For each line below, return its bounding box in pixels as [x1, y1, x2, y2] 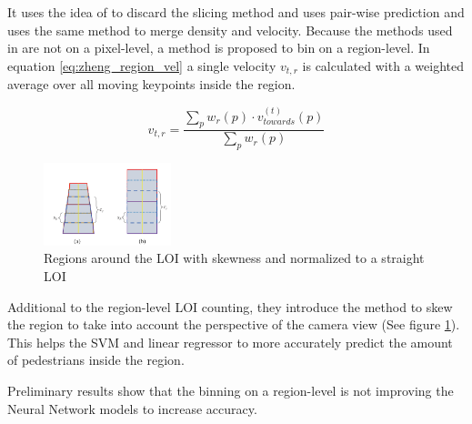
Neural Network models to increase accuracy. [7, 399, 257, 418]
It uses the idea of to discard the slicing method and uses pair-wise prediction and [7, 3, 465, 21]
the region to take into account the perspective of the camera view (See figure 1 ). [7, 315, 460, 334]
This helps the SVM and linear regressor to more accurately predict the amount [7, 332, 453, 351]
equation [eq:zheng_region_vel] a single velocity [7, 56, 276, 75]
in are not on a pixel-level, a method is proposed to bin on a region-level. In [7, 38, 430, 57]
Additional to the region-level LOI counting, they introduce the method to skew [7, 297, 453, 316]
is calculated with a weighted [302, 56, 464, 75]
